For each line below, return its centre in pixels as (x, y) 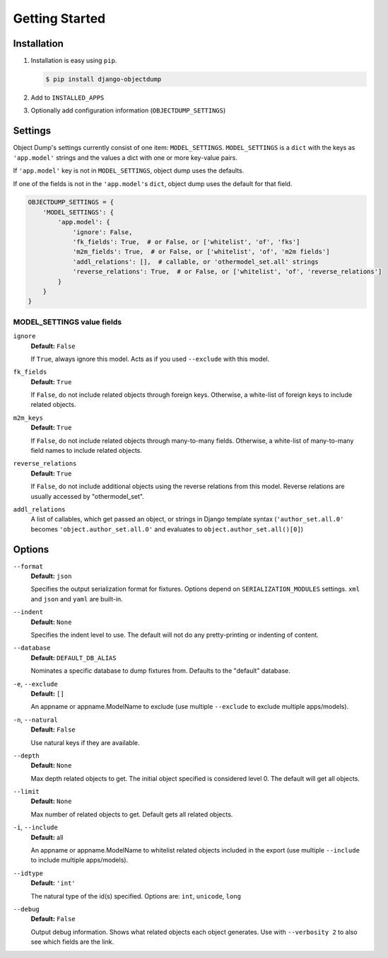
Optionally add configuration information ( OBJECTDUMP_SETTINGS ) (128, 110)
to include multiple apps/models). (80, 860)
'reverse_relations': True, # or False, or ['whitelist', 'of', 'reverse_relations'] (227, 272)
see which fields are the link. (72, 942)
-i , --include (35, 827)
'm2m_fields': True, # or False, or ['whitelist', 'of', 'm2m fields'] (201, 252)
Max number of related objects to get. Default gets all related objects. (132, 814)
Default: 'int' (53, 883)
